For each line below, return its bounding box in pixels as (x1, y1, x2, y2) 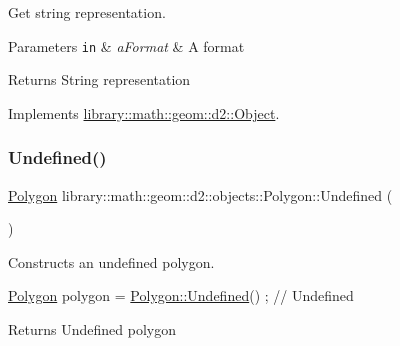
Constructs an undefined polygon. (8, 251, 215, 272)
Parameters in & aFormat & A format (8, 35, 245, 56)
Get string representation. (8, 2, 166, 22)
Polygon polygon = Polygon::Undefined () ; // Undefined (8, 285, 354, 306)
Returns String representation (8, 69, 191, 90)
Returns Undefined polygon (8, 319, 176, 340)
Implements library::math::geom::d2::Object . (8, 102, 280, 123)
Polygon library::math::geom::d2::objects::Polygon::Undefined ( (8, 184, 393, 205)
